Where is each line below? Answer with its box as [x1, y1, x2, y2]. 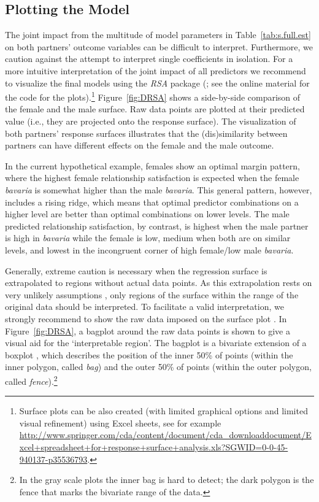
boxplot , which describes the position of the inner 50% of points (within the [5, 348, 293, 361]
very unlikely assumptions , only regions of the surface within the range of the [5, 288, 299, 301]
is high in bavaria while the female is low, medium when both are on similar [5, 231, 291, 244]
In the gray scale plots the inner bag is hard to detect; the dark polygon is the [19, 473, 314, 486]
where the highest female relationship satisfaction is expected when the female [5, 171, 299, 184]
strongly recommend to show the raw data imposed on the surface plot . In [5, 312, 287, 325]
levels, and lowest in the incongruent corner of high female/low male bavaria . [5, 243, 294, 256]
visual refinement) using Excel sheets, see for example [19, 416, 221, 429]
